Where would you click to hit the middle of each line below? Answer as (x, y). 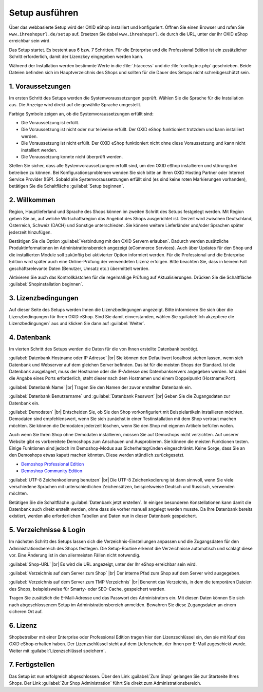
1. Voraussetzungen (40, 86)
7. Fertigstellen (32, 664)
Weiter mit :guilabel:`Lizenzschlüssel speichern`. (57, 651)
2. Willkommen (32, 200)
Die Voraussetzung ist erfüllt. (50, 122)
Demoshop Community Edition (52, 471)
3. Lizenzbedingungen (44, 298)
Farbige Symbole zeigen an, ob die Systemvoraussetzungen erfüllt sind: (81, 114)
